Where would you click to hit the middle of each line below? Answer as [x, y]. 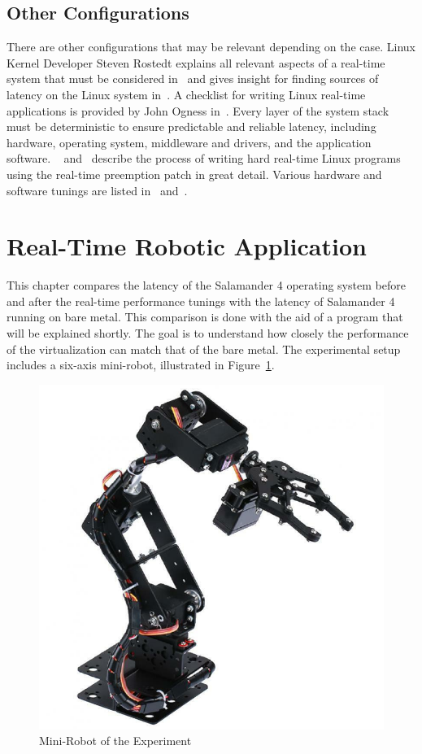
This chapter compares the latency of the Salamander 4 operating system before [206, 285]
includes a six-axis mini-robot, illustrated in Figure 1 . [141, 365]
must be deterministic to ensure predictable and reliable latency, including [191, 126]
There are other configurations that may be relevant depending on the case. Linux [211, 47]
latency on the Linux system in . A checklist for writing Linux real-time [186, 94]
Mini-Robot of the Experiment [115, 741]
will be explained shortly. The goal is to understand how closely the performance [208, 333]
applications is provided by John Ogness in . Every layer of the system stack [198, 110]
